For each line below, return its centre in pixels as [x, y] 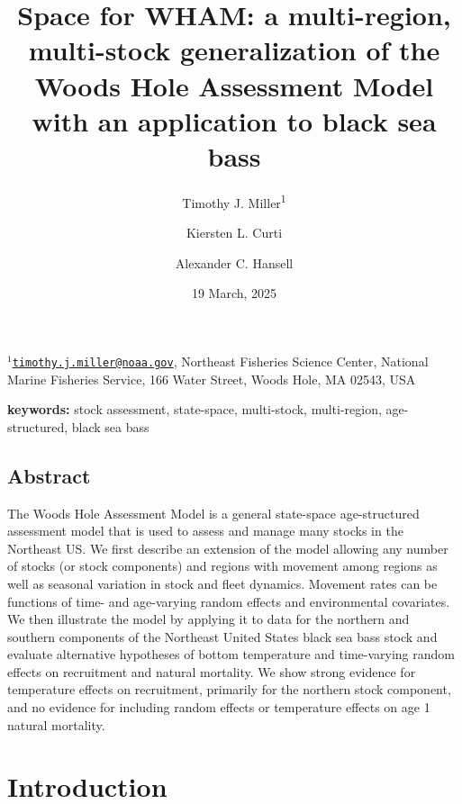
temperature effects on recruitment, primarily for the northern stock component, [229, 689]
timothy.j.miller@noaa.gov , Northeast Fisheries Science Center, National [220, 361]
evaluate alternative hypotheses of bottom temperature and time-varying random [231, 654]
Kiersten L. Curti [234, 233]
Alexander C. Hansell [234, 262]
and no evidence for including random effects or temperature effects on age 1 [219, 707]
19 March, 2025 [234, 293]
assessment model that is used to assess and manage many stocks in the [205, 531]
